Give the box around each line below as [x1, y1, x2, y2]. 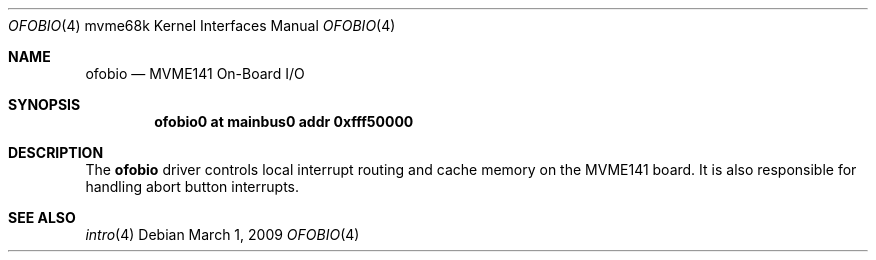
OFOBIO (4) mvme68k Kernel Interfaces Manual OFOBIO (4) [8, 17, 396, 34]
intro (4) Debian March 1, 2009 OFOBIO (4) [85, 226, 360, 243]
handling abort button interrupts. [85, 178, 300, 195]
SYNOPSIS [8, 96, 81, 113]
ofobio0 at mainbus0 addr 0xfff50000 [154, 113, 414, 130]
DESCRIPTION [8, 144, 104, 161]
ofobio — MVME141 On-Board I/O [85, 65, 305, 82]
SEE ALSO [8, 209, 76, 226]
